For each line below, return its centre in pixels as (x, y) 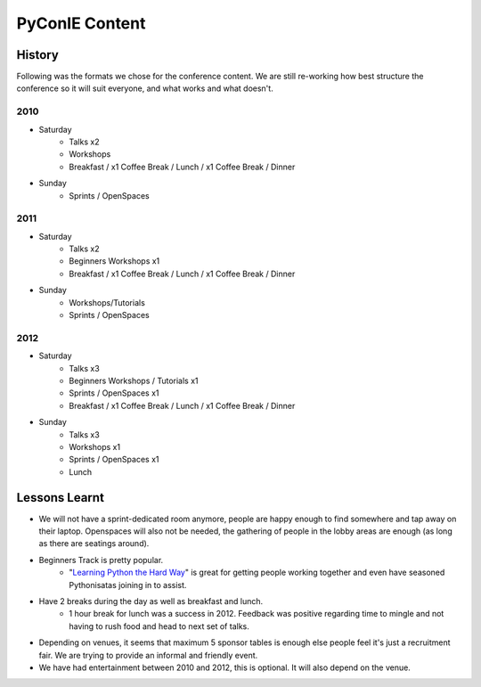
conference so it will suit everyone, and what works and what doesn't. (145, 88)
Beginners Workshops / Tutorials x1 (134, 380)
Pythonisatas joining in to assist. (128, 585)
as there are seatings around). (94, 544)
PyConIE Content (81, 23)
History (38, 55)
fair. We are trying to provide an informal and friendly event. (148, 655)
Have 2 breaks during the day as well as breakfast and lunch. (151, 601)
